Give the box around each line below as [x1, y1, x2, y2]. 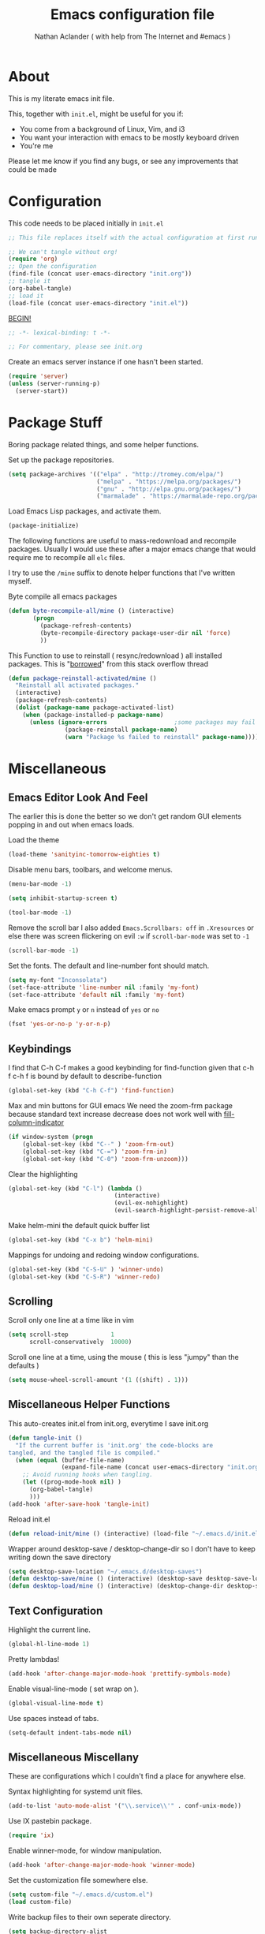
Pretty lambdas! [8, 1654, 60, 1663]
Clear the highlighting [8, 1169, 78, 1178]
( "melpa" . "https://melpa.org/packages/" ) [95, 477, 242, 486]
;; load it [8, 292, 44, 300]
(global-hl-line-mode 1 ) [8, 1640, 90, 1648]
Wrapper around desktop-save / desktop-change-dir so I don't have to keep [8, 1544, 256, 1553]
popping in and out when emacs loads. [8, 820, 135, 830]
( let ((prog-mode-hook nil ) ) [22, 1478, 122, 1486]
